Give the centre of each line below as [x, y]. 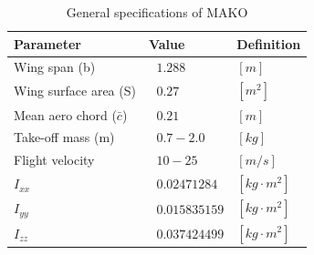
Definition [269, 43]
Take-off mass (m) [64, 137]
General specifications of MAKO [157, 12]
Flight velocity [54, 160]
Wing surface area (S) [75, 91]
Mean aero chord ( [65, 114]
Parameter [47, 43]
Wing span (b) [55, 67]
